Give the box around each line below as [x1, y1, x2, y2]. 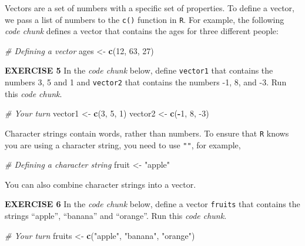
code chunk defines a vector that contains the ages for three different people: [5, 25, 279, 37]
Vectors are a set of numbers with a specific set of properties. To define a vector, [5, 2, 294, 14]
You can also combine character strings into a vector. [5, 178, 196, 190]
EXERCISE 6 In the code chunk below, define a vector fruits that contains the [5, 198, 300, 210]
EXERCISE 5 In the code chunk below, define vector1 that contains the [5, 64, 273, 77]
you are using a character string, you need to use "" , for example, [5, 138, 241, 151]
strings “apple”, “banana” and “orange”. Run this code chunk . [5, 210, 227, 222]
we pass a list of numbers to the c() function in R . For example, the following [5, 13, 284, 25]
